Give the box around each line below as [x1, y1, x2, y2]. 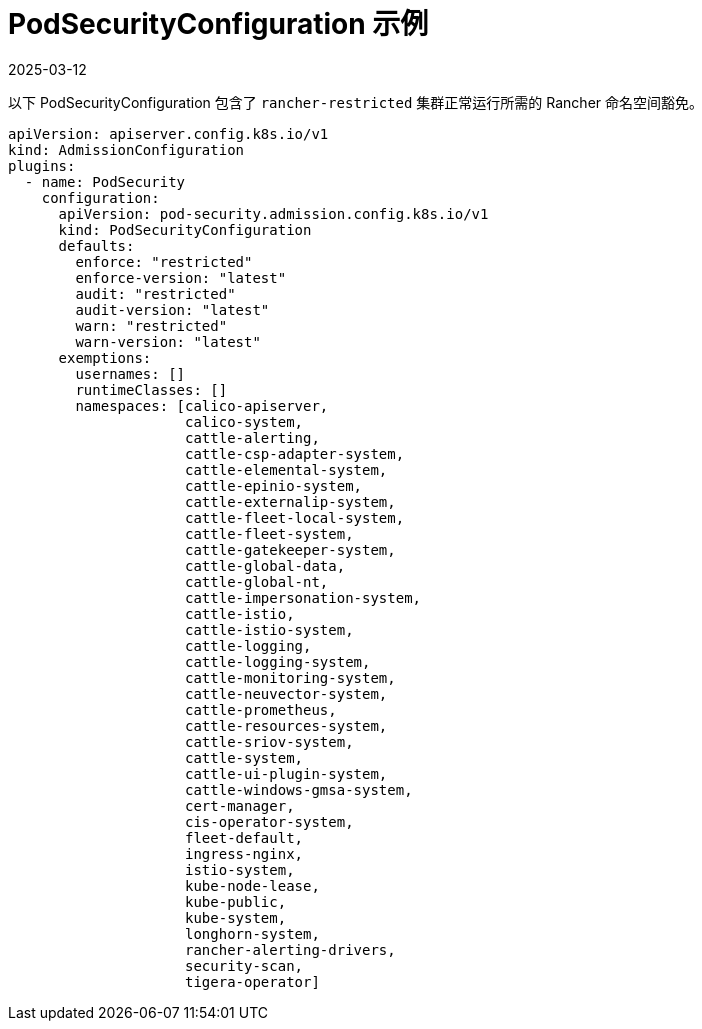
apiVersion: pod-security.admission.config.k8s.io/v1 [58, 205, 489, 222]
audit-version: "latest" [75, 301, 270, 318]
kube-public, [185, 893, 287, 910]
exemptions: [58, 349, 152, 366]
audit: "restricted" [75, 285, 236, 302]
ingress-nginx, [185, 845, 304, 862]
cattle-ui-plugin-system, [185, 765, 388, 782]
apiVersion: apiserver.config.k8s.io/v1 [8, 125, 329, 142]
